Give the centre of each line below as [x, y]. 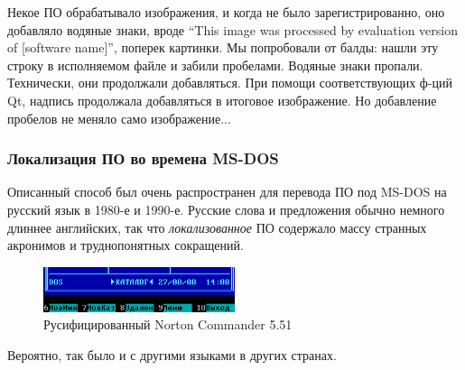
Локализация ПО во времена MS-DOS [143, 158]
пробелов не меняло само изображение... [119, 118]
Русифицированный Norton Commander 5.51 [168, 324]
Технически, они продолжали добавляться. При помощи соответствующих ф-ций [230, 83]
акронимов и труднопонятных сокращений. [126, 245]
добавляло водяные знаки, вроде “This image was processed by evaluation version [233, 29]
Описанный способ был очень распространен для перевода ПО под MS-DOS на [227, 192]
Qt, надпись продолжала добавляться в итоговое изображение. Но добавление [222, 100]
